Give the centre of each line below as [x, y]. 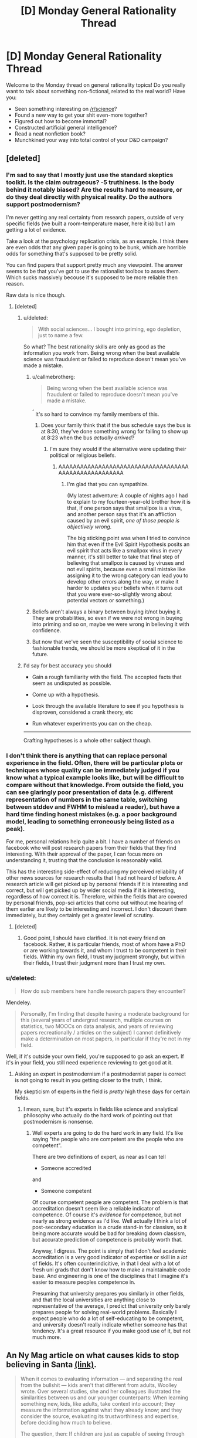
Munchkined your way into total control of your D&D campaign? [91, 140]
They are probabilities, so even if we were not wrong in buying [107, 618]
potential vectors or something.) [106, 601]
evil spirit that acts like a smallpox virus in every [125, 551]
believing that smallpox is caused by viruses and [126, 563]
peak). [16, 829]
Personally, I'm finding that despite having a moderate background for [105, 1013]
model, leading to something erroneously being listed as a [90, 822]
